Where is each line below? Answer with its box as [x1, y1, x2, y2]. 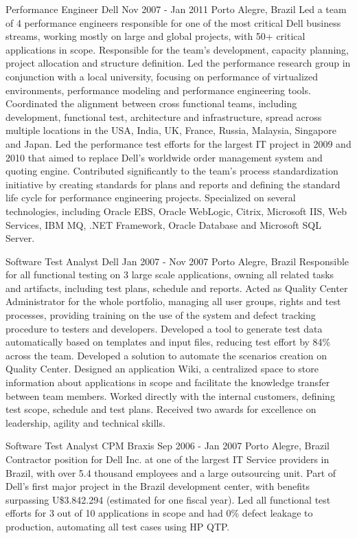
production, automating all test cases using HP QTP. [5, 519, 230, 533]
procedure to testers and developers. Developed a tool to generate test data [5, 321, 323, 335]
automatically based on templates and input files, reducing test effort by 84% [5, 335, 331, 349]
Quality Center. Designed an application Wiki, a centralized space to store [5, 361, 319, 376]
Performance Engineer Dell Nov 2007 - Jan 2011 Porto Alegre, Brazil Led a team [5, 2, 347, 16]
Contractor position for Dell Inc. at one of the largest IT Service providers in [5, 452, 330, 466]
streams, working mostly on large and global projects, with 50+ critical [5, 29, 306, 43]
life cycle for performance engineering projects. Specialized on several [5, 190, 296, 205]
